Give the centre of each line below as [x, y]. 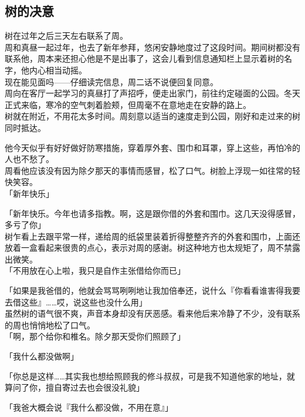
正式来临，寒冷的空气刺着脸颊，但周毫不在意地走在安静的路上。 [128, 104]
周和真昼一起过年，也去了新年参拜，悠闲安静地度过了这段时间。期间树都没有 [152, 47]
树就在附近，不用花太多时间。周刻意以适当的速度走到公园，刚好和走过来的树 [152, 116]
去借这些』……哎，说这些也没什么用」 [76, 302]
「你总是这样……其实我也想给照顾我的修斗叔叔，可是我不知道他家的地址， [146, 376]
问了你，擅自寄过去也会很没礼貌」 [78, 387]
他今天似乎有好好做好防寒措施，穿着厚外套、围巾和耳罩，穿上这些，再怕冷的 [152, 147]
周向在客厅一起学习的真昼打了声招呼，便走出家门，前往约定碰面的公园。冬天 [152, 93]
